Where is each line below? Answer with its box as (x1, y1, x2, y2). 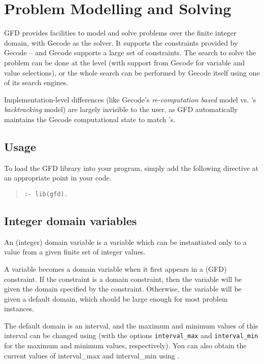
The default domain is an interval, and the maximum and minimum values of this (4, 320, 258, 331)
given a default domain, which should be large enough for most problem (4, 293, 228, 304)
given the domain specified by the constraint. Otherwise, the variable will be (4, 283, 242, 294)
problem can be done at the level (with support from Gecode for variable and (4, 57, 245, 67)
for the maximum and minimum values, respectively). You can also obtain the (4, 340, 247, 351)
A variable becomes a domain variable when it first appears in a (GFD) (4, 263, 227, 274)
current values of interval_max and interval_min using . (4, 350, 180, 360)
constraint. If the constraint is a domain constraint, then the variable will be (4, 273, 242, 284)
